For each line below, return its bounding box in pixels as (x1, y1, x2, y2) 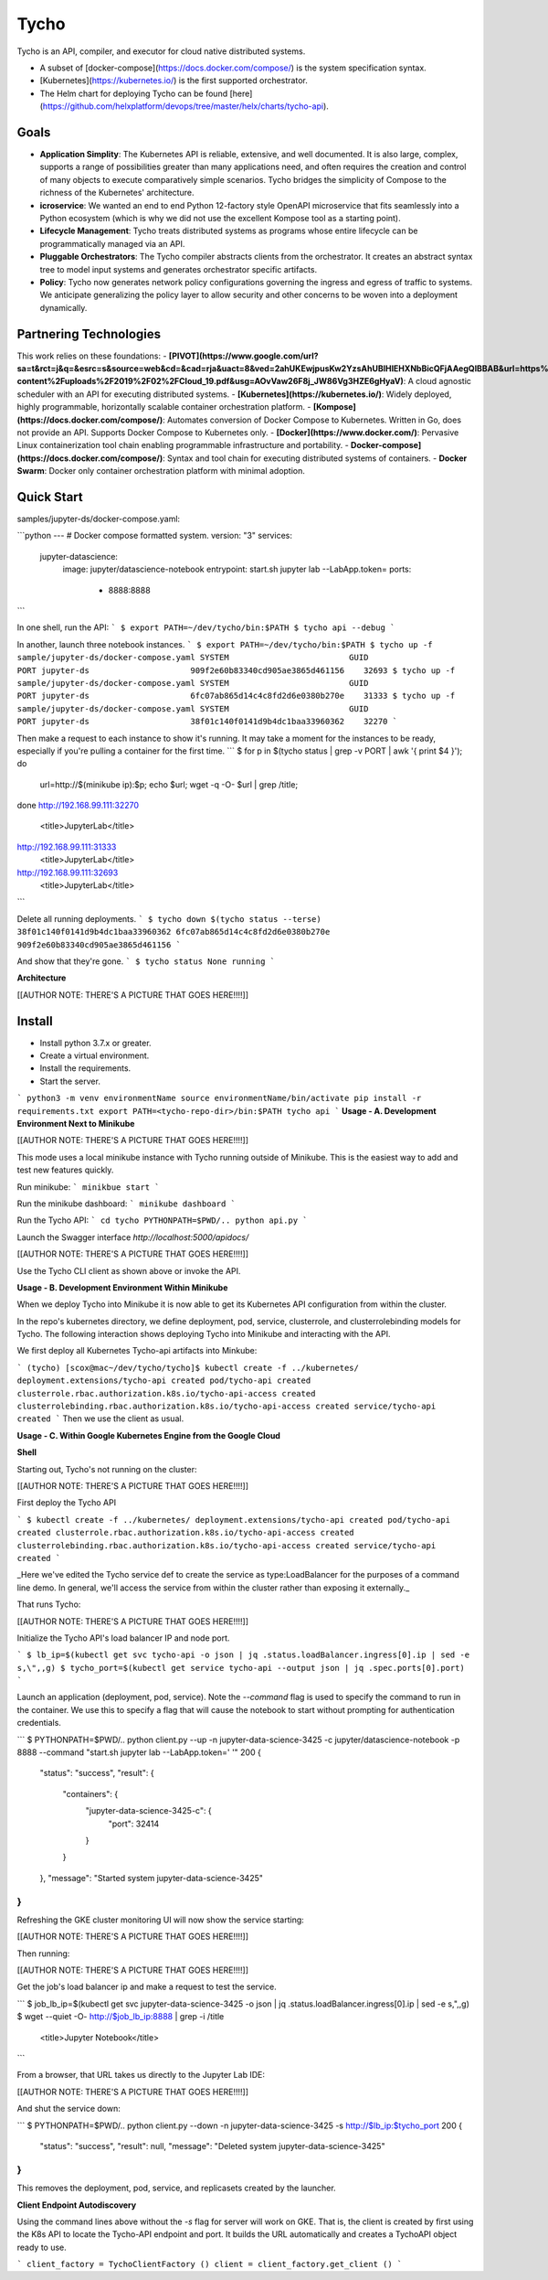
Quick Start (16, 489, 83, 505)
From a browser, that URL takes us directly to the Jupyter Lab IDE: (16, 2070, 265, 2081)
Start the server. (39, 1076, 100, 1086)
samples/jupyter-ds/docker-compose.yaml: (16, 513, 181, 525)
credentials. (16, 1718, 61, 1729)
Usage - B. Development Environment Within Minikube (16, 1281, 228, 1293)
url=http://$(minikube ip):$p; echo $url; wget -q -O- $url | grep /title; (39, 778, 299, 790)
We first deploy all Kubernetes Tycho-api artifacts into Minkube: (16, 1345, 258, 1356)
